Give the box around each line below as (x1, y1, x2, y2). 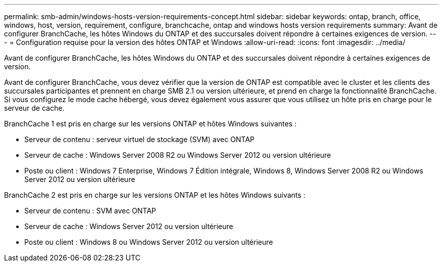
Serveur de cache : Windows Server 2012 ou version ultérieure (24, 222, 233, 231)
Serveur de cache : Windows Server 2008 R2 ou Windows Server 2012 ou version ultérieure (24, 151, 331, 159)
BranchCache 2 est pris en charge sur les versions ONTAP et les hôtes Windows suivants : (4, 191, 305, 199)
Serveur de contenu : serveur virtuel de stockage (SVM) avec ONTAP (24, 135, 255, 144)
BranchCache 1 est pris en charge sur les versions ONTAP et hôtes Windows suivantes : (4, 119, 297, 128)
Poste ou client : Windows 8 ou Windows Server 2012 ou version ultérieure (24, 238, 273, 246)
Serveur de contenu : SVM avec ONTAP (24, 206, 156, 215)
